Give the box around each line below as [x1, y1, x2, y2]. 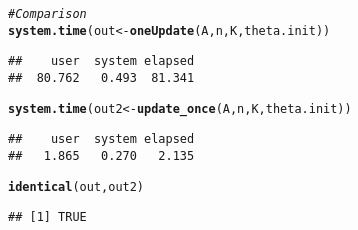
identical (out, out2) [8, 179, 145, 194]
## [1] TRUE [8, 210, 87, 225]
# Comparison [8, 7, 87, 21]
